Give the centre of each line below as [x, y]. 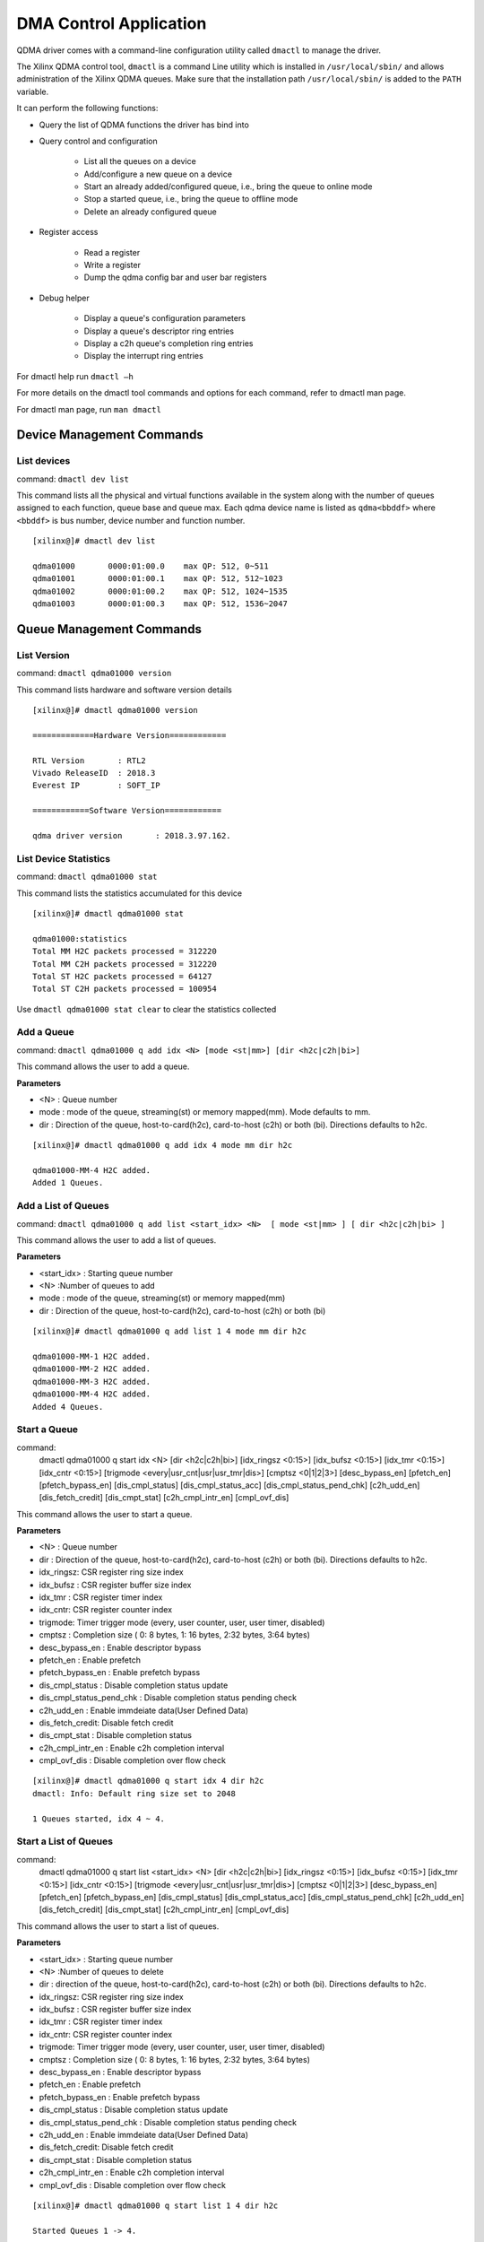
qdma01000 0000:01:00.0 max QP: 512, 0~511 [151, 566]
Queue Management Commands [109, 629]
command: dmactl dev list [73, 479]
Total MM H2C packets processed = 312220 [125, 952]
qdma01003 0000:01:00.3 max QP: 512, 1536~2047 [160, 604]
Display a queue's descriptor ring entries [159, 331]
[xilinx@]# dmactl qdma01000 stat [108, 913]
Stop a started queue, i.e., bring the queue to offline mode [191, 199]
